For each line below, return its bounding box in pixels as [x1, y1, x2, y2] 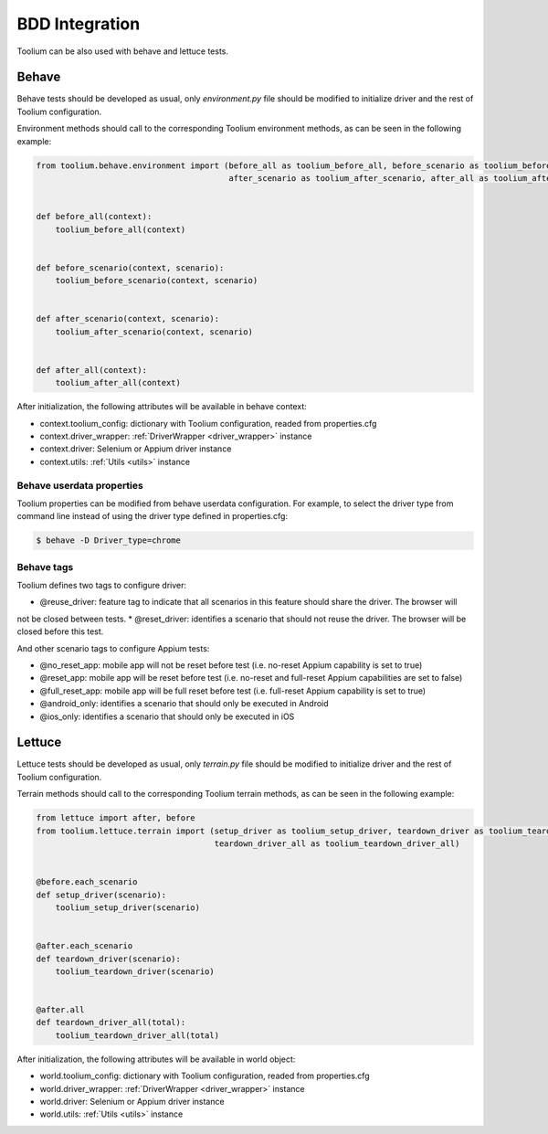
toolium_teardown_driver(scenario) [55, 966, 215, 977]
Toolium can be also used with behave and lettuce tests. [16, 46, 228, 57]
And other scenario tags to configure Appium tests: [16, 642, 210, 653]
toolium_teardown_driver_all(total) [55, 1030, 219, 1041]
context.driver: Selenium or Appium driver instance [39, 443, 232, 454]
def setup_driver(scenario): [36, 889, 167, 900]
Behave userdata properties [16, 479, 143, 492]
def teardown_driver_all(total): [36, 1017, 186, 1028]
